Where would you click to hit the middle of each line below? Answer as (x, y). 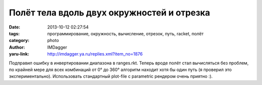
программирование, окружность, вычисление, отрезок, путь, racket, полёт (125, 33)
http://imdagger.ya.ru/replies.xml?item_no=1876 (95, 54)
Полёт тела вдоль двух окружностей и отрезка (110, 13)
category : (19, 41)
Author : (17, 47)
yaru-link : (19, 54)
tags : (14, 33)
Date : (15, 27)
